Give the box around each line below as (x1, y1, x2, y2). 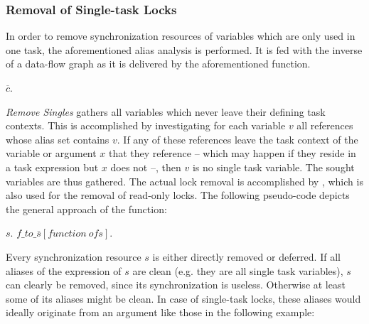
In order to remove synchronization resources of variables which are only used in (6, 28, 355, 43)
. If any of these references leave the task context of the (117, 131, 358, 146)
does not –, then (110, 159, 181, 174)
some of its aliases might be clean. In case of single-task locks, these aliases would (6, 291, 361, 306)
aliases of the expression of (6, 263, 122, 278)
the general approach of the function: (6, 201, 167, 216)
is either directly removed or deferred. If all (152, 249, 341, 264)
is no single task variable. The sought (192, 159, 355, 174)
